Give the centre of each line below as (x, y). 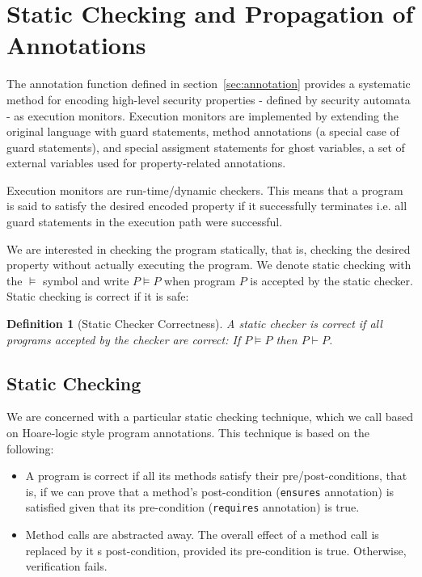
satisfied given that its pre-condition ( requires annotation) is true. (192, 507)
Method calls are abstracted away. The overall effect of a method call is (202, 535)
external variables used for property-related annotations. (146, 163)
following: (30, 448)
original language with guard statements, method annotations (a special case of (203, 131)
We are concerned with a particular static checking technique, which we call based (210, 417)
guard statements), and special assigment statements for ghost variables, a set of (206, 147)
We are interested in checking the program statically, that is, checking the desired (209, 248)
